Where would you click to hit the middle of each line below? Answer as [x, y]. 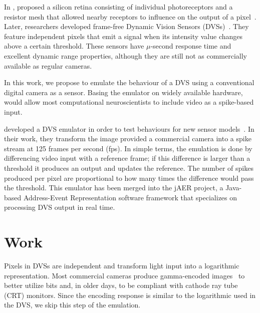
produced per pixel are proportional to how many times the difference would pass [129, 178]
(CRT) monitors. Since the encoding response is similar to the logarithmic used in [130, 295]
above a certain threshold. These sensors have [74, 46]
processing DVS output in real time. [60, 207]
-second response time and [191, 46]
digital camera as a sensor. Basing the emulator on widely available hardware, [123, 92]
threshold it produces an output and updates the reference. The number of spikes [129, 168]
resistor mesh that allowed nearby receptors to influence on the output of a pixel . [130, 16]
